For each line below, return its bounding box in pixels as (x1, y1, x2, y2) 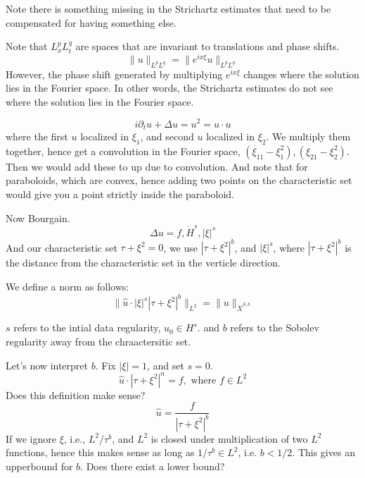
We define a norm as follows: (6, 278, 129, 293)
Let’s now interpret (6, 357, 89, 372)
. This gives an (292, 445, 355, 460)
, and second (140, 128, 194, 143)
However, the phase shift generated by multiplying (6, 66, 223, 81)
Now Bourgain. (6, 210, 70, 225)
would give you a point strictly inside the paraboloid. (6, 186, 234, 201)
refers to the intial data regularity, (13, 320, 161, 335)
